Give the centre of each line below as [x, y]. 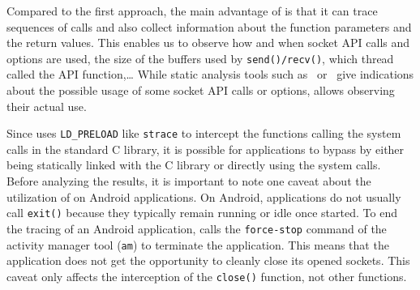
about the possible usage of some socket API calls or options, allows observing [201, 90]
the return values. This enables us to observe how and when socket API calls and [208, 43]
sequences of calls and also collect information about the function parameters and [209, 26]
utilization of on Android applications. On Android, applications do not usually [204, 196]
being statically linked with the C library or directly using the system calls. [194, 165]
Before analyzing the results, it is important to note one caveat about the [189, 181]
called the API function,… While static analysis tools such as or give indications [210, 74]
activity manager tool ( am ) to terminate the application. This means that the [198, 244]
